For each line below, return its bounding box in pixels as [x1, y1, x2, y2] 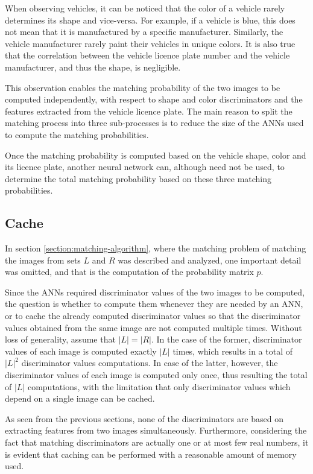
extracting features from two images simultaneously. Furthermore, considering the [5, 424, 307, 437]
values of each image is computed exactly [5, 344, 157, 357]
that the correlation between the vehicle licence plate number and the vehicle [5, 49, 290, 62]
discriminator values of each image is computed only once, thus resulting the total [5, 368, 308, 381]
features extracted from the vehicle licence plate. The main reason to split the [5, 104, 292, 117]
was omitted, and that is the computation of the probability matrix [5, 265, 254, 278]
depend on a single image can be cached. [5, 392, 155, 405]
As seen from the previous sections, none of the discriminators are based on [5, 412, 283, 425]
